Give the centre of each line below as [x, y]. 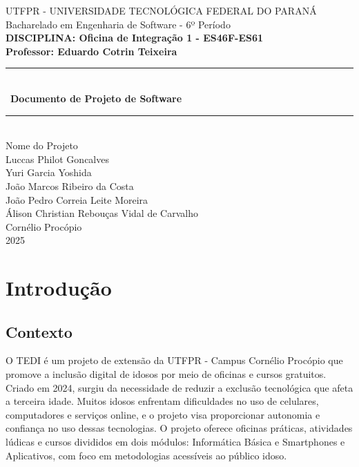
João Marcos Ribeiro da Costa [70, 185]
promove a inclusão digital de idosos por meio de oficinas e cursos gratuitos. [166, 374]
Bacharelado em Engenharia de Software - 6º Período [118, 24]
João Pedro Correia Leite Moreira [77, 199]
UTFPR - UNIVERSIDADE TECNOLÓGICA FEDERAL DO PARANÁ [161, 10]
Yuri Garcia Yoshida [49, 172]
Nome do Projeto [42, 145]
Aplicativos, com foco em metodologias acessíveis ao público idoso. [146, 455]
